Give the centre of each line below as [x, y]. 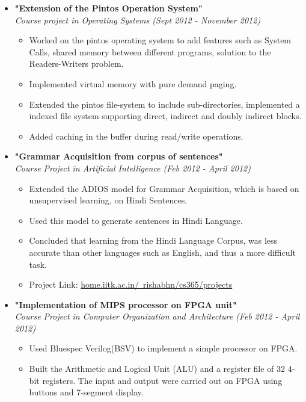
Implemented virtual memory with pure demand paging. [133, 83]
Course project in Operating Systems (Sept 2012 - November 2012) [138, 20]
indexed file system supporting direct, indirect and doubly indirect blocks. [165, 116]
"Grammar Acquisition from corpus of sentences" [119, 156]
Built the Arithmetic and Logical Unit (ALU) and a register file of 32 [157, 369]
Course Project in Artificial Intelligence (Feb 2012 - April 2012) [133, 168]
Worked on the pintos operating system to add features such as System [160, 40]
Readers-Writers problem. [76, 63]
